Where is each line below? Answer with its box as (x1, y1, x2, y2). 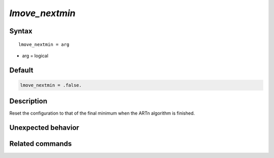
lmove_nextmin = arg (18, 41, 70, 47)
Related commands (9, 139, 72, 148)
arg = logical (22, 52, 48, 59)
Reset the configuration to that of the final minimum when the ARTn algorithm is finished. (9, 110, 195, 116)
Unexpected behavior (9, 124, 80, 132)
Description (9, 97, 48, 106)
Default (9, 66, 33, 74)
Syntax (9, 27, 32, 35)
